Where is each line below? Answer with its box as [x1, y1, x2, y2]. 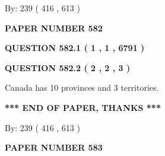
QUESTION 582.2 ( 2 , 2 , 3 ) [5, 61, 131, 74]
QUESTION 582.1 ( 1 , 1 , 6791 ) [5, 42, 145, 54]
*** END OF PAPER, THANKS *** [5, 101, 161, 113]
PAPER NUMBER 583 [5, 141, 103, 154]
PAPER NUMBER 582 [5, 21, 103, 34]
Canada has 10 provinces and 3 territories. [5, 81, 159, 94]
